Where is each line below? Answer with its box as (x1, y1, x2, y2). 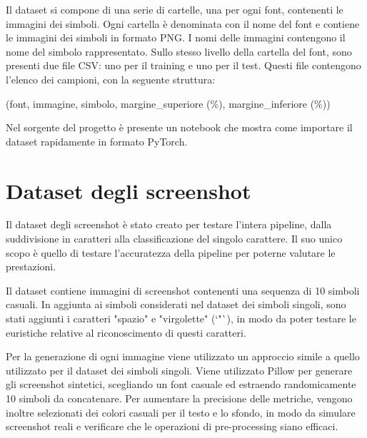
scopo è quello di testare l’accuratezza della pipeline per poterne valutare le (6, 245, 336, 260)
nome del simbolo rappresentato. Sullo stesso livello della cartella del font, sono (6, 44, 352, 58)
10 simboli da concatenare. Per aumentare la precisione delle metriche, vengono (6, 391, 353, 405)
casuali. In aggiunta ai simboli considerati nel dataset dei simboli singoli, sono (6, 297, 346, 312)
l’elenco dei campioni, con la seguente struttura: (6, 71, 216, 86)
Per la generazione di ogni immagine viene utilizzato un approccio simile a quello (6, 349, 360, 364)
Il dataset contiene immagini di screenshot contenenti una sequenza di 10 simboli (6, 282, 360, 297)
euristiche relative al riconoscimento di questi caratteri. (6, 325, 246, 340)
